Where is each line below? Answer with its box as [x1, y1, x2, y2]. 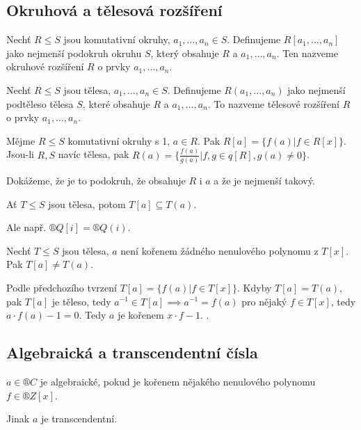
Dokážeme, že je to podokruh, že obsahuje [6, 173, 186, 187]
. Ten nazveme [276, 45, 338, 60]
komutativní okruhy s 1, [67, 133, 170, 148]
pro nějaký [241, 294, 287, 308]
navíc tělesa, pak [58, 147, 129, 161]
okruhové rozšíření [6, 59, 84, 74]
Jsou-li [6, 147, 34, 161]
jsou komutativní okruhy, [63, 32, 170, 47]
